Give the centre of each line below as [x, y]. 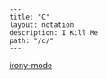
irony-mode [31, 65]
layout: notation [42, 25]
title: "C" [30, 17]
